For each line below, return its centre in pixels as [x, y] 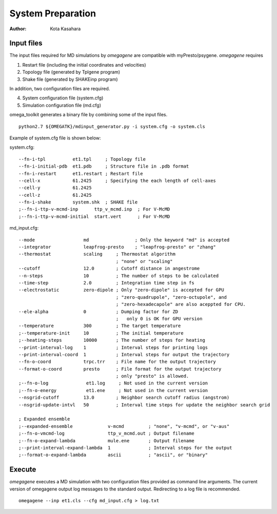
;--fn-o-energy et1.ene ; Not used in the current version [113, 390]
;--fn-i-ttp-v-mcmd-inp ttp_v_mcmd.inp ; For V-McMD [94, 209]
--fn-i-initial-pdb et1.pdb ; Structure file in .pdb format [104, 166]
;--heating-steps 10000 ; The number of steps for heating [112, 340]
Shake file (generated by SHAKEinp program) [70, 79]
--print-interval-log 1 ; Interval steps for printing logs [113, 347]
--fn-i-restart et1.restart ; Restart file [81, 173]
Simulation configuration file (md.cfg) [62, 105]
